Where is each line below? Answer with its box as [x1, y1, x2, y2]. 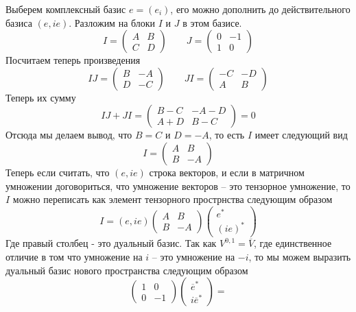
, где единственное [254, 236, 332, 250]
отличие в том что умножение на [5, 250, 143, 264]
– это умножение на [152, 250, 235, 264]
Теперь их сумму [5, 90, 76, 104]
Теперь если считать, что [5, 165, 110, 179]
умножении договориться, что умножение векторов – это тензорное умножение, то [5, 178, 351, 193]
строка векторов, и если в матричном [149, 165, 305, 179]
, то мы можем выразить [248, 250, 351, 264]
